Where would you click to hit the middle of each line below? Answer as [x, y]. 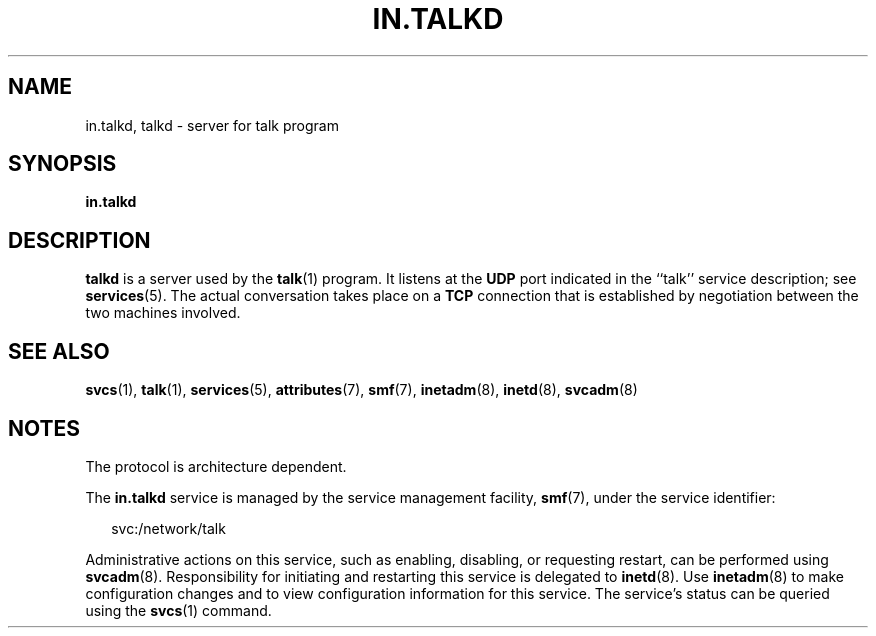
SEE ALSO [59, 351]
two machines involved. [163, 313]
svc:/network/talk [168, 528]
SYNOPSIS [62, 164]
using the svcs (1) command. [178, 610]
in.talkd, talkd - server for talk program [212, 125]
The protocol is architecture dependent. [216, 466]
